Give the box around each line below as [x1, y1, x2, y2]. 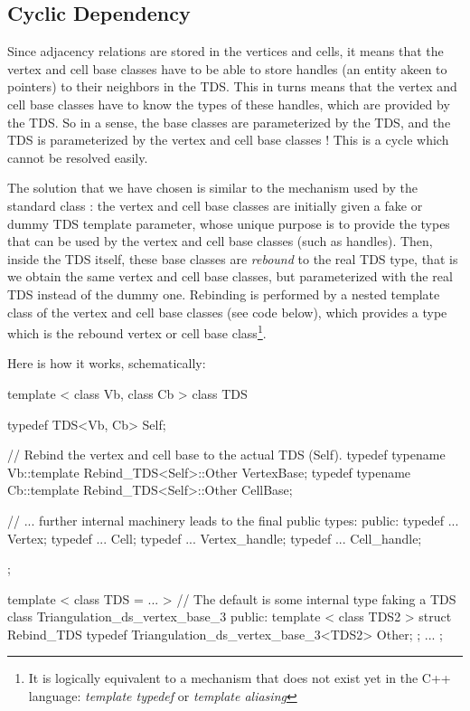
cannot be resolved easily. [7, 147, 148, 166]
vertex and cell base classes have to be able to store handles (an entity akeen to [7, 59, 447, 78]
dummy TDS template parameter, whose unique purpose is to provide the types [7, 213, 450, 232]
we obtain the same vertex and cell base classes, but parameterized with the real [7, 267, 453, 286]
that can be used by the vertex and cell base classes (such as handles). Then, [7, 232, 433, 251]
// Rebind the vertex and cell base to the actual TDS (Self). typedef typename [7, 445, 446, 464]
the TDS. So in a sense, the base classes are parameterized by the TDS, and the [7, 112, 451, 131]
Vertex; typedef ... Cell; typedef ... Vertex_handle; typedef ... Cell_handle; [7, 528, 422, 547]
